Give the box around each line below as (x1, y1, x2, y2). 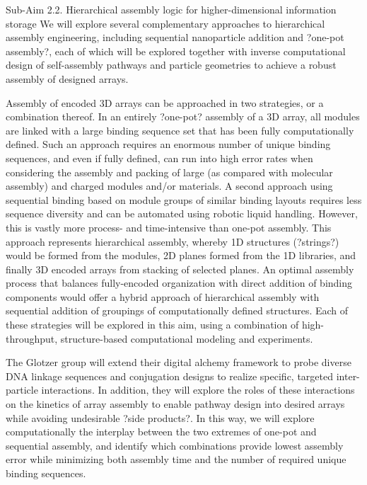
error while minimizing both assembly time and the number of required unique (6, 452, 346, 467)
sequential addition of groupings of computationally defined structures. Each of (6, 303, 349, 318)
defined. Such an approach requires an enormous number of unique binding (6, 137, 331, 152)
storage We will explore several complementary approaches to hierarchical (6, 16, 325, 30)
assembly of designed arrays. (6, 71, 129, 86)
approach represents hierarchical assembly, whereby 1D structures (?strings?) (6, 234, 339, 249)
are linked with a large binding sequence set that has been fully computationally (6, 122, 354, 137)
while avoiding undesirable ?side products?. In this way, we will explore (6, 410, 315, 425)
